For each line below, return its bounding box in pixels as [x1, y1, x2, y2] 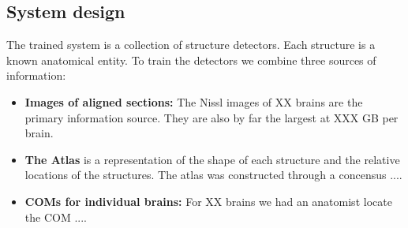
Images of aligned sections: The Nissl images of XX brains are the [24, 93, 363, 110]
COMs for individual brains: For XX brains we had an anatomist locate [24, 192, 392, 209]
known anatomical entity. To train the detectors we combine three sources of [6, 51, 376, 68]
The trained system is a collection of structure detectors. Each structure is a [6, 36, 376, 53]
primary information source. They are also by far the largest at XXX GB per [24, 109, 399, 125]
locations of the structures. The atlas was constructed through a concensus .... [24, 166, 402, 183]
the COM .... [24, 208, 87, 225]
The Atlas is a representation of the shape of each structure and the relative [24, 151, 400, 167]
